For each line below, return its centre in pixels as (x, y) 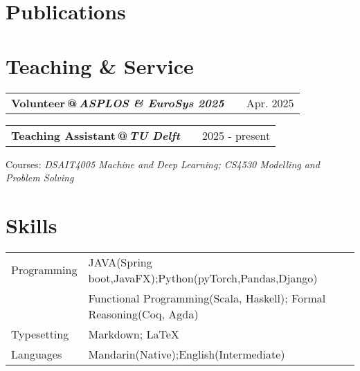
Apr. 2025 (270, 102)
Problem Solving (40, 178)
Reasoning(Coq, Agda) (143, 314)
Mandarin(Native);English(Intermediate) (187, 354)
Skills (31, 225)
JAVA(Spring (120, 262)
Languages (37, 354)
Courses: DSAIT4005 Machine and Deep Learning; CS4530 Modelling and (163, 164)
